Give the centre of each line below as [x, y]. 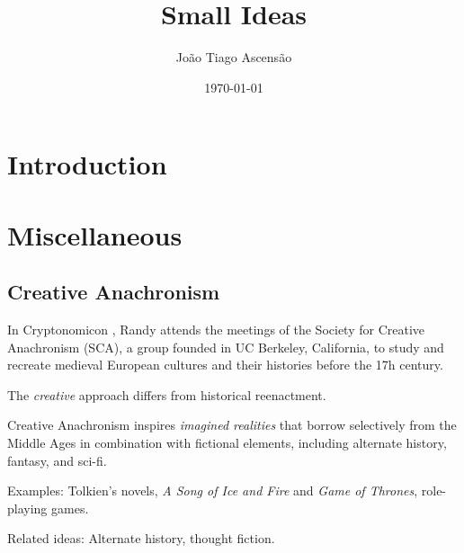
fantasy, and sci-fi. [57, 460]
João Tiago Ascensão [234, 57]
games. [70, 508]
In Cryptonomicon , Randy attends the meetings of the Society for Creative [216, 330]
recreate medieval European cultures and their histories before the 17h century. [225, 365]
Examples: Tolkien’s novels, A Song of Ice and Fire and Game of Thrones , [213, 491]
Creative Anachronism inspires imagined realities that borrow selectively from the [232, 425]
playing [27, 508]
